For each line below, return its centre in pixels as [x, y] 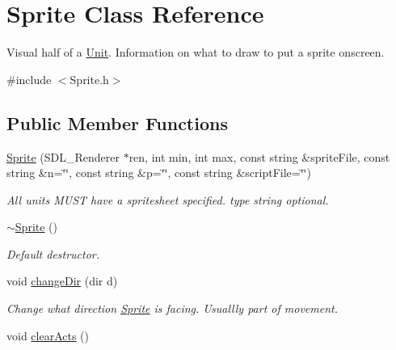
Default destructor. [53, 253]
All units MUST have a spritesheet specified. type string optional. [168, 199]
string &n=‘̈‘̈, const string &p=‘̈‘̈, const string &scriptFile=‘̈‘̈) [159, 173]
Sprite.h [89, 79]
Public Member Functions [117, 122]
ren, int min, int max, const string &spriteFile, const [259, 156]
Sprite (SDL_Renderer [63, 156]
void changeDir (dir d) [62, 281]
